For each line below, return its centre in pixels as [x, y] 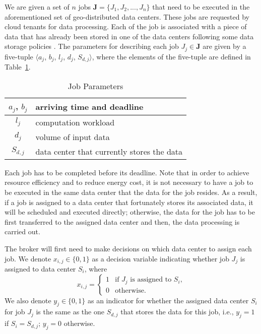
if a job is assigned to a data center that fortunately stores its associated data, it [129, 202]
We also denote [28, 300]
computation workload [75, 122]
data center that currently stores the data [109, 151]
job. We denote [28, 258]
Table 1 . [18, 67]
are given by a [224, 46]
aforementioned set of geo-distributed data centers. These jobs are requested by [127, 16]
